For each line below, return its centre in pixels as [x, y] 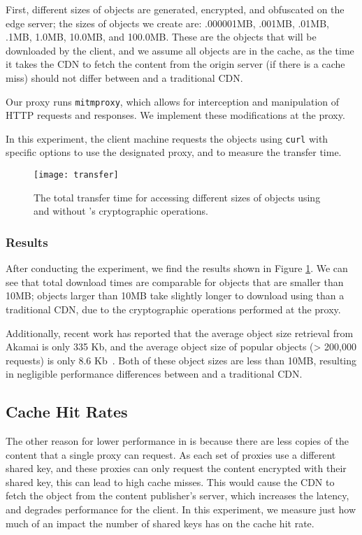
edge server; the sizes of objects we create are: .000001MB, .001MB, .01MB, [167, 23]
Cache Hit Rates [67, 412]
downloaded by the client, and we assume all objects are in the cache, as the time [180, 50]
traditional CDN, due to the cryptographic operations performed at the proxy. [173, 309]
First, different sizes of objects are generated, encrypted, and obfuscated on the [175, 9]
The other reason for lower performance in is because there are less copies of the [178, 441]
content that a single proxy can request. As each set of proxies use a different [171, 454]
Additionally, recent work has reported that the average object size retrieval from [180, 333]
